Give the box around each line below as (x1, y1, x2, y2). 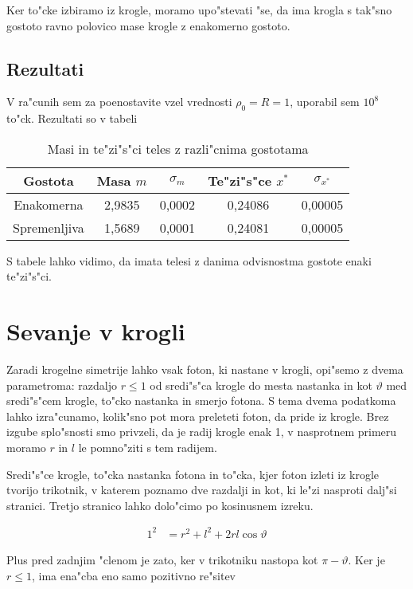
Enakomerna (14, 194, 84, 214)
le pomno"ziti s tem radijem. (78, 439, 217, 456)
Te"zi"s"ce (208, 171, 272, 190)
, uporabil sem (290, 93, 360, 110)
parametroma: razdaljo (6, 376, 117, 393)
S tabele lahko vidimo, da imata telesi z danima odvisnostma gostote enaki (6, 252, 372, 269)
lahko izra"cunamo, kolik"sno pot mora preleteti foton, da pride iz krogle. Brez (6, 407, 389, 424)
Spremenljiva (13, 218, 84, 237)
